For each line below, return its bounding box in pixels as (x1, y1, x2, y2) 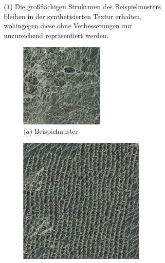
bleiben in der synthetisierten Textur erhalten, (4, 11, 142, 21)
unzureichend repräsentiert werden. (4, 30, 109, 40)
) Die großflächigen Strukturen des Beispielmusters (10, 1, 161, 11)
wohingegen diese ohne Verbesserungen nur (4, 20, 132, 31)
